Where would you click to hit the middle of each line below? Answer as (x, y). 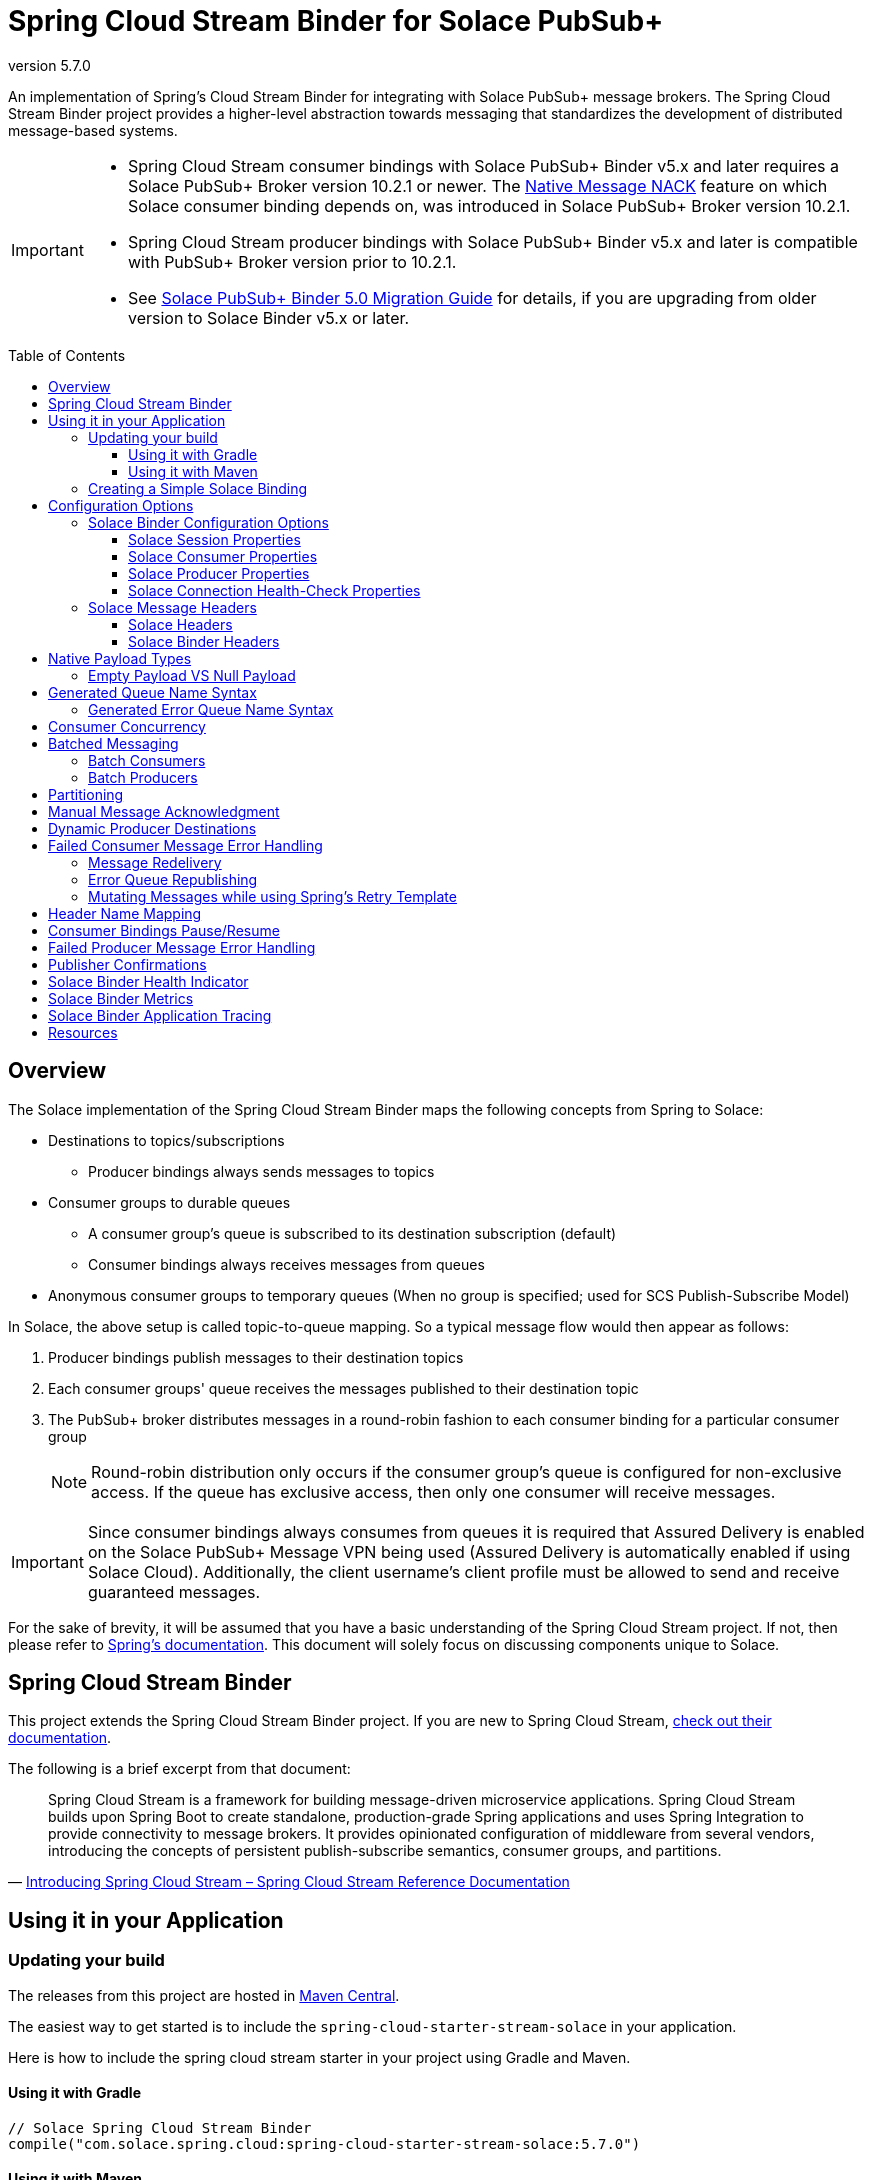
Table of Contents (67, 355)
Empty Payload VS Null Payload (192, 675)
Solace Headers (180, 624)
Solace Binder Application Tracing (160, 1015)
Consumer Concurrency (127, 726)
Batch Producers (143, 777)
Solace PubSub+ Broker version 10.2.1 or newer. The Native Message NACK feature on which (477, 185)
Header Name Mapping (125, 913)
